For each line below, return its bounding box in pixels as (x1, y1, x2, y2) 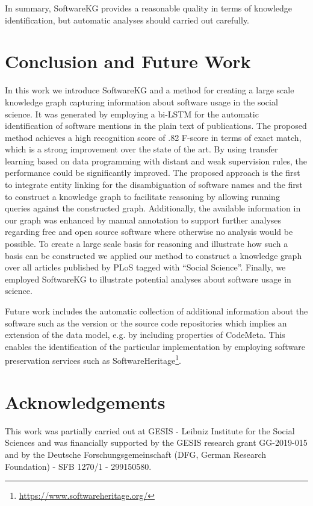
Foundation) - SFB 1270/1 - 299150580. (5, 460, 152, 472)
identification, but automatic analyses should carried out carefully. (5, 13, 250, 26)
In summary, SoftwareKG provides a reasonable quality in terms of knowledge (5, 2, 292, 14)
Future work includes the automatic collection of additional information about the (5, 305, 308, 317)
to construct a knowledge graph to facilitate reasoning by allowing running (5, 190, 280, 202)
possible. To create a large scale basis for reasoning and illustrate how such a (5, 237, 288, 250)
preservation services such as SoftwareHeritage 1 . (5, 352, 182, 367)
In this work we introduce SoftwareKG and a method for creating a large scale (5, 84, 294, 96)
